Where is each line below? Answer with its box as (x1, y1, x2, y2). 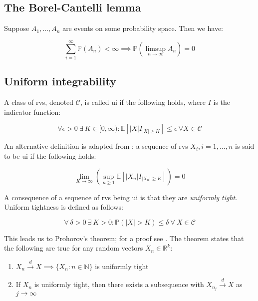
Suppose (4, 23, 29, 33)
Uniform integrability (4, 73, 116, 89)
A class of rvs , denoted (4, 97, 74, 107)
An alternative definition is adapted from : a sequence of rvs (4, 141, 188, 151)
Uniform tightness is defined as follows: (4, 202, 123, 212)
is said (235, 141, 255, 151)
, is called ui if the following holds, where (80, 97, 206, 107)
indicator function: (4, 106, 61, 117)
